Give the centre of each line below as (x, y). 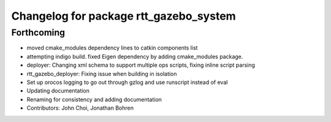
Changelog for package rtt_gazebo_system (124, 16)
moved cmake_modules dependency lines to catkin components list (112, 48)
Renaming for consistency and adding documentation (94, 99)
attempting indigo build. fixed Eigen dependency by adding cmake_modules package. (135, 56)
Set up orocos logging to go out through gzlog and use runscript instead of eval (127, 82)
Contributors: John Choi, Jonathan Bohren (80, 108)
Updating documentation (58, 91)
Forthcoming (38, 32)
